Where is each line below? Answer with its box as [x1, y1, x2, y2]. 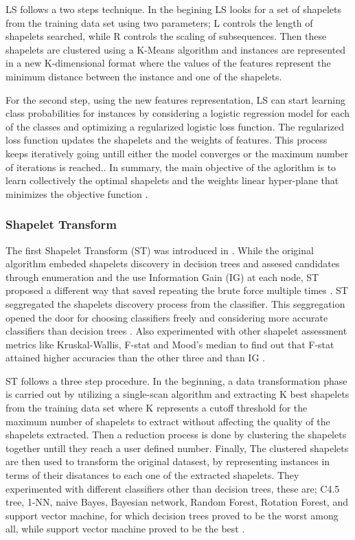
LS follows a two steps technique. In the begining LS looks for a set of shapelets [5, 2, 341, 16]
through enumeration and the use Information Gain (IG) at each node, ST [5, 269, 319, 284]
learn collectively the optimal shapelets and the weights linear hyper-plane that [5, 173, 339, 188]
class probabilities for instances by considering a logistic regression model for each [5, 106, 350, 120]
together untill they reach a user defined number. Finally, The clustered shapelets [5, 440, 349, 455]
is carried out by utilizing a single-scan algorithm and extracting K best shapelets [5, 387, 350, 401]
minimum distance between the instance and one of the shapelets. [5, 69, 282, 83]
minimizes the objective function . [5, 186, 148, 201]
